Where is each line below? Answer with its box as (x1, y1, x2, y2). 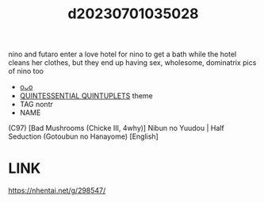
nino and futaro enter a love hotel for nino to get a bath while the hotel (8, 49, 237, 59)
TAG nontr (19, 100, 53, 109)
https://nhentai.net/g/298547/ (8, 186, 106, 195)
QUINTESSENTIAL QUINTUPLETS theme (19, 91, 153, 101)
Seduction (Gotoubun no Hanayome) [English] (8, 132, 159, 141)
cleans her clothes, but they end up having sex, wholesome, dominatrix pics (8, 58, 257, 67)
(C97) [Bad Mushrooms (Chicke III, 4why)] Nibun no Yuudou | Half (8, 124, 224, 133)
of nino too (8, 67, 44, 76)
